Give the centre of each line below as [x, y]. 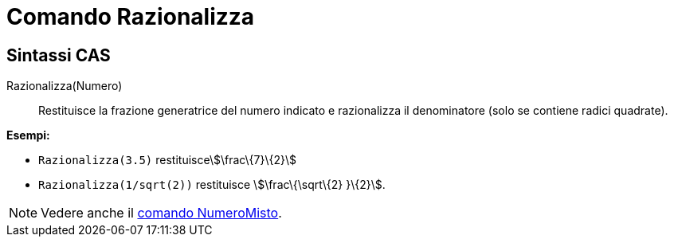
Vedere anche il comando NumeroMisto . [161, 213]
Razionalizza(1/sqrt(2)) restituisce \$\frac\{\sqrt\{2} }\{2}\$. [212, 185]
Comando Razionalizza [131, 17]
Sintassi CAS [59, 55]
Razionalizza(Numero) [65, 86]
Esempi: [28, 135]
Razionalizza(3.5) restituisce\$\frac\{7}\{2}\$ [168, 160]
